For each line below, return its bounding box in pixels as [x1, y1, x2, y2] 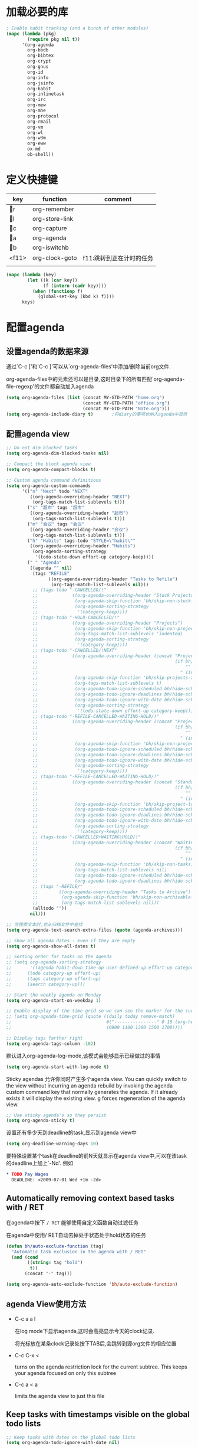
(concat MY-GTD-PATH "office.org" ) [82, 400, 170, 406]
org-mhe [27, 107, 46, 114]
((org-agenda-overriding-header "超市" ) [29, 510, 128, 517]
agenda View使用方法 [6, 1299, 87, 1309]
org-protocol [27, 113, 60, 119]
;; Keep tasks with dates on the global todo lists [6, 1434, 136, 1441]
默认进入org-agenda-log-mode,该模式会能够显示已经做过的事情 [6, 1052, 161, 1059]
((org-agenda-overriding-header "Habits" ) [29, 543, 136, 549]
